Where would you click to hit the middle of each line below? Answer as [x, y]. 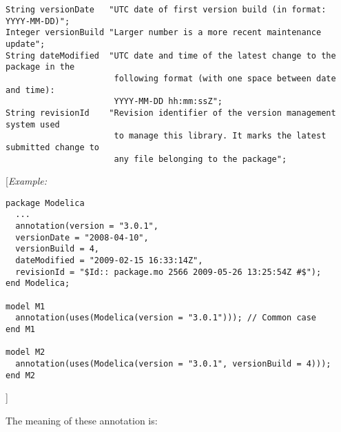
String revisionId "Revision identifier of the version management [171, 113]
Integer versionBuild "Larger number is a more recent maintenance [164, 33]
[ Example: [26, 181]
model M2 [25, 352]
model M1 [25, 306]
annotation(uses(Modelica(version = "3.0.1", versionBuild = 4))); [173, 363]
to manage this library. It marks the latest [220, 136]
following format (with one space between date [225, 78]
